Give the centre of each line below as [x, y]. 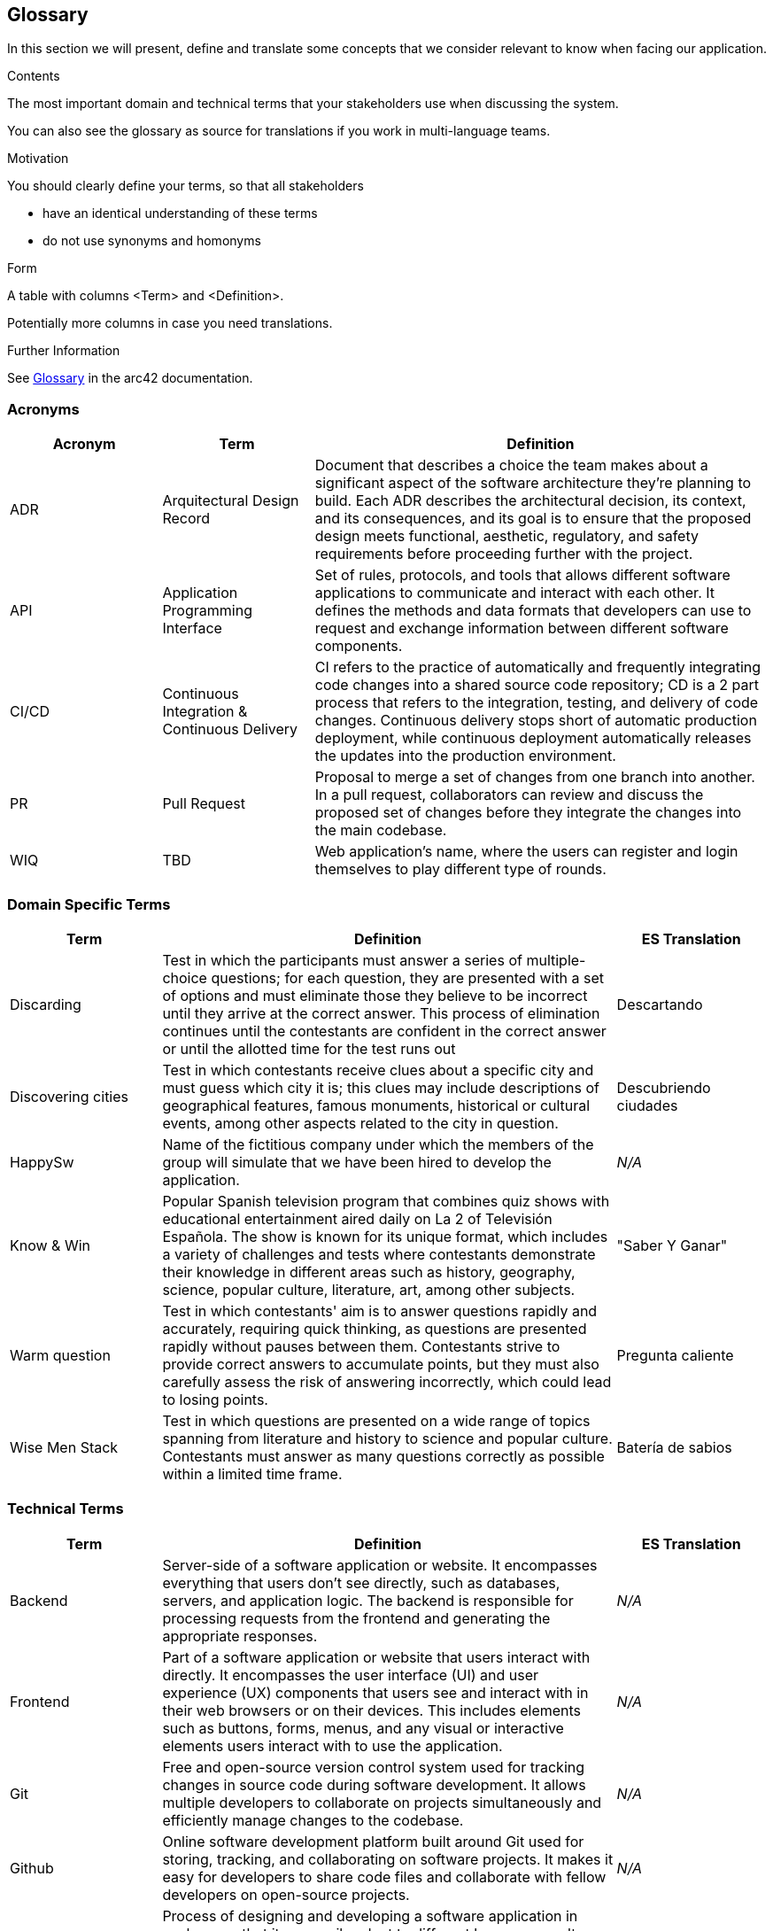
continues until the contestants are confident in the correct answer [384, 1031]
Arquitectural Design [231, 501]
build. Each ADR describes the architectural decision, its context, [530, 501]
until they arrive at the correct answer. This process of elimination [381, 1013]
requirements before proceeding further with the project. [504, 554]
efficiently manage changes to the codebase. [313, 1820]
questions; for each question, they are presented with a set [408, 977]
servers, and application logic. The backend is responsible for [368, 1600]
